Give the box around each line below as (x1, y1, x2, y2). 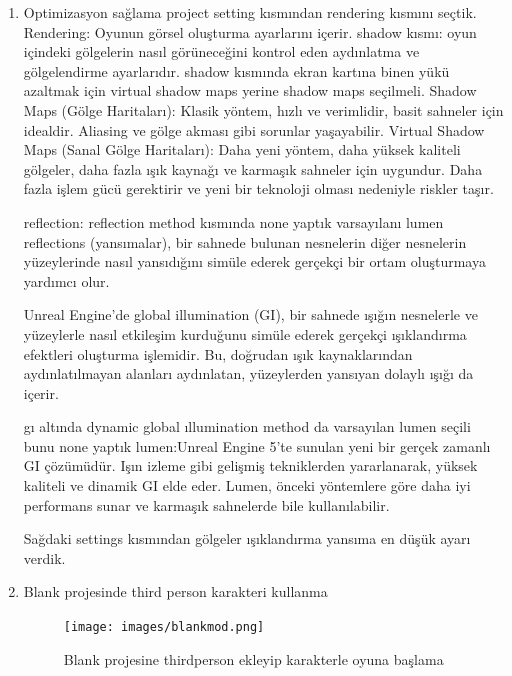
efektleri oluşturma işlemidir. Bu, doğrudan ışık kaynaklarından (23, 343, 413, 364)
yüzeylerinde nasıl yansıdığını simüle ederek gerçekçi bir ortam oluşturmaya (23, 251, 486, 272)
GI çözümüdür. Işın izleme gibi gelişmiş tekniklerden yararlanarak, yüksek (23, 455, 478, 476)
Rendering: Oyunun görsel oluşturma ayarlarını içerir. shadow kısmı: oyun (23, 21, 477, 42)
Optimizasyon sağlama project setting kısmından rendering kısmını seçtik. (23, 2, 477, 22)
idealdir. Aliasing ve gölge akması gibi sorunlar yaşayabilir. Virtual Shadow (23, 119, 485, 140)
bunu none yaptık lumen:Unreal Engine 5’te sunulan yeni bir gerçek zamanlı (23, 435, 491, 456)
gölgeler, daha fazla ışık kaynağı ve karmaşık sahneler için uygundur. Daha (23, 158, 483, 179)
